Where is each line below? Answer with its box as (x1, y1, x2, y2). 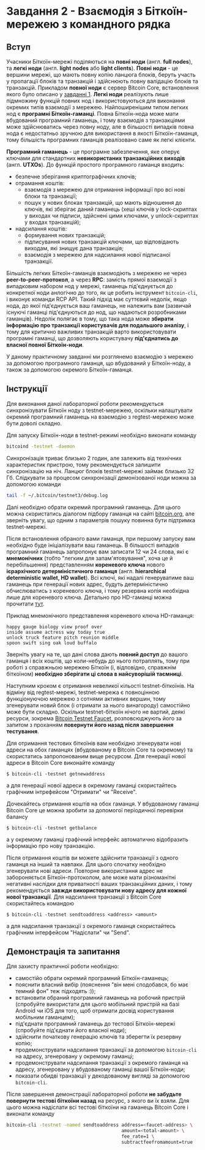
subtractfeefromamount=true (121, 1139, 193, 1145)
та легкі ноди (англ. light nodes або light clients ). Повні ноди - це (6, 64, 179, 72)
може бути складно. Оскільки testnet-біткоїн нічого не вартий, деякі (6, 708, 185, 715)
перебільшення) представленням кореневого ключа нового (6, 561, 165, 568)
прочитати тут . (6, 600, 45, 607)
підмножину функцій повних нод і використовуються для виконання (6, 97, 185, 104)
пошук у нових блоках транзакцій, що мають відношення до (24, 199, 182, 206)
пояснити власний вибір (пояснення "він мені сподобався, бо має (15, 981, 188, 988)
